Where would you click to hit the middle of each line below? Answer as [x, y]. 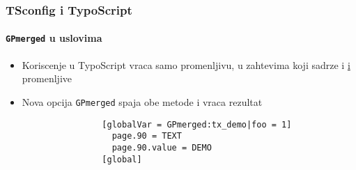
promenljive [47, 78]
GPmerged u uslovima [54, 38]
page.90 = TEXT [147, 136]
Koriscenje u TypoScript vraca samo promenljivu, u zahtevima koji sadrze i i [186, 64]
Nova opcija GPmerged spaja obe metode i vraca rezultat [142, 101]
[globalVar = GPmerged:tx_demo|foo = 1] [197, 124]
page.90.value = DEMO [162, 147]
